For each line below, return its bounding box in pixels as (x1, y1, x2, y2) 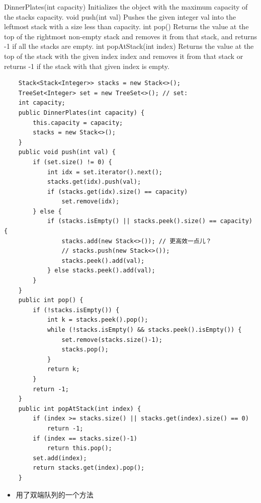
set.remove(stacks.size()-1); (61, 336, 162, 343)
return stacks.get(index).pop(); (33, 464, 145, 472)
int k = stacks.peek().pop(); (47, 316, 148, 324)
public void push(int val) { (18, 149, 116, 156)
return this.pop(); (47, 445, 112, 452)
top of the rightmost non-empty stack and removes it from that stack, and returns (4, 31, 257, 41)
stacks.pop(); (61, 346, 109, 353)
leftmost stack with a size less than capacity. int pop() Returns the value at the (4, 21, 249, 32)
